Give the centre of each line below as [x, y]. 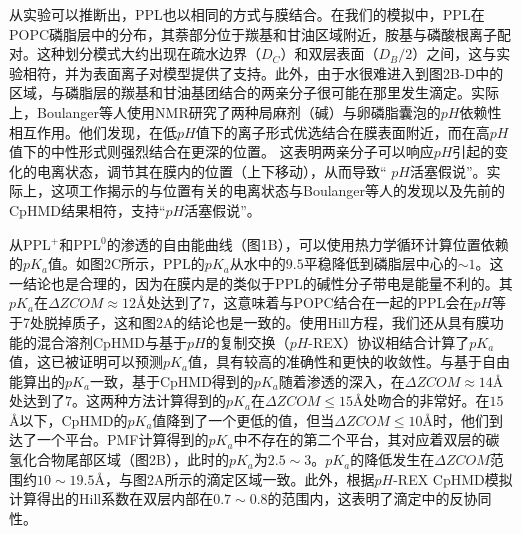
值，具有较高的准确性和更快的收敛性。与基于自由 [348, 361]
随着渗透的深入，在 [341, 380]
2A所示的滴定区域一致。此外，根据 [260, 478]
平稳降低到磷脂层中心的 [380, 263]
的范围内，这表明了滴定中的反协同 [379, 498]
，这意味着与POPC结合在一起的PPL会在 [341, 302]
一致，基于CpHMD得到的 [171, 380]
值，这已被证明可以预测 [86, 361]
